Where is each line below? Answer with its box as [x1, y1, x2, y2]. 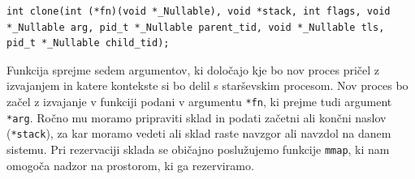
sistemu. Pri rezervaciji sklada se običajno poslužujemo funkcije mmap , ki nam [6, 140, 390, 157]
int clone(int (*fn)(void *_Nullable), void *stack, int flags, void [6, 6, 391, 17]
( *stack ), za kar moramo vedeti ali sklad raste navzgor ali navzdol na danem [6, 125, 391, 142]
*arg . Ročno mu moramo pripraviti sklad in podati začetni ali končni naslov [6, 109, 387, 126]
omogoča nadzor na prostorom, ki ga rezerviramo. [6, 156, 254, 173]
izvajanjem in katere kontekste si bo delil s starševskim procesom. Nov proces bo [6, 77, 409, 94]
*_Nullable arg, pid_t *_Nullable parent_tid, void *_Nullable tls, [6, 21, 385, 33]
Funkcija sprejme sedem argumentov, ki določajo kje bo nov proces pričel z [6, 61, 380, 78]
